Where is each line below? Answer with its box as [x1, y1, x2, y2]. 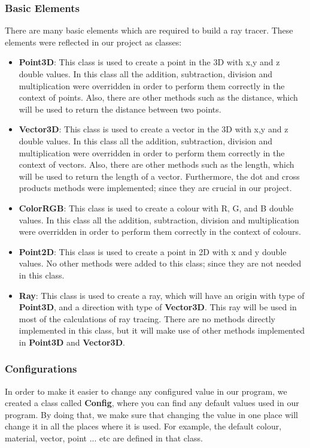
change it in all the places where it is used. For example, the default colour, [5, 420, 282, 432]
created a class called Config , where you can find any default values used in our [5, 396, 299, 409]
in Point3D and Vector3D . [19, 335, 125, 348]
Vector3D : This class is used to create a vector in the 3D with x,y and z [19, 123, 288, 135]
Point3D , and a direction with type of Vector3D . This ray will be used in [19, 301, 297, 313]
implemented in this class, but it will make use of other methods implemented [19, 324, 305, 337]
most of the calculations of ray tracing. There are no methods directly [19, 312, 275, 325]
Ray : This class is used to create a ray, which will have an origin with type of [19, 289, 305, 301]
